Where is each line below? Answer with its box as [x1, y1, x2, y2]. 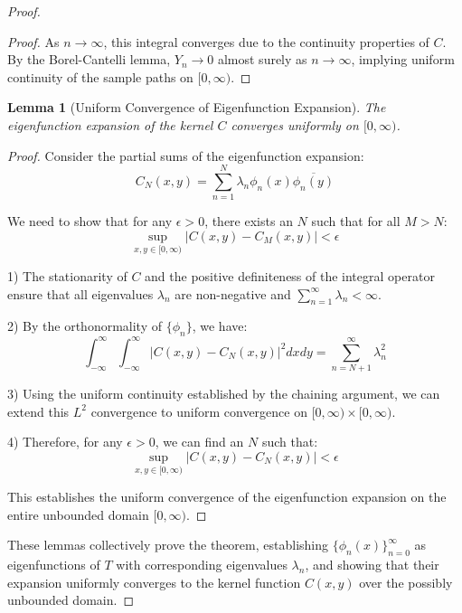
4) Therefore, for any [7, 432, 123, 451]
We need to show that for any [7, 212, 173, 231]
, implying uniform [351, 50, 455, 69]
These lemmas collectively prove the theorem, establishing [7, 535, 328, 554]
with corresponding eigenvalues [116, 555, 288, 574]
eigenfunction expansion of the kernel [7, 115, 213, 134]
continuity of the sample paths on [7, 67, 193, 86]
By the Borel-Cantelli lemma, [7, 50, 171, 69]
